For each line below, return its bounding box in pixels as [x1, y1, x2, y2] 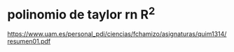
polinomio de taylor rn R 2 [7, 4, 156, 23]
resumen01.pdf [7, 37, 51, 46]
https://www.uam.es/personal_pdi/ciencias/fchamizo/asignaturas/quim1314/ [7, 30, 227, 38]
